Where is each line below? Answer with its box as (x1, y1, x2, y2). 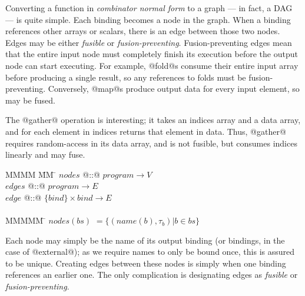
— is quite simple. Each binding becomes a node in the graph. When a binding (5, 13, 291, 25)
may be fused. (5, 94, 55, 106)
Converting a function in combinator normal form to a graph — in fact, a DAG (5, 2, 293, 14)
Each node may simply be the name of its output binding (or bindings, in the (5, 234, 285, 246)
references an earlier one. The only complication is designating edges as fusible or (5, 268, 298, 281)
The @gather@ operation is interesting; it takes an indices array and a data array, (5, 114, 301, 126)
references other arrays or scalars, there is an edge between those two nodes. (5, 25, 280, 37)
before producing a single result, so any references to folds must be (5, 71, 246, 83)
